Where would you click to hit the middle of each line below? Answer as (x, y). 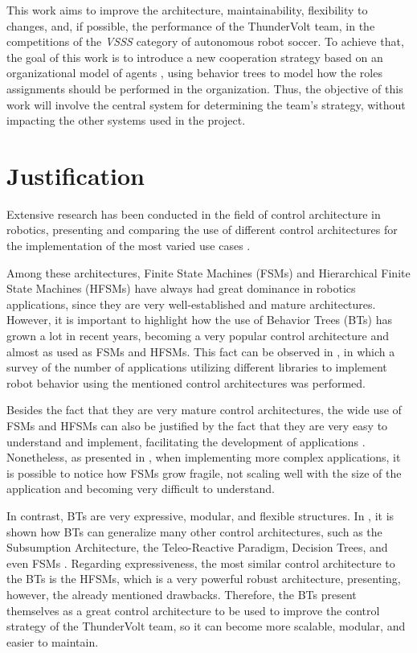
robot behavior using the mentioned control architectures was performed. (186, 382)
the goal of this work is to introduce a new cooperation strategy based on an (195, 57)
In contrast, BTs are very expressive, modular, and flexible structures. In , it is (200, 515)
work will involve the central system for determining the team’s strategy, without (206, 104)
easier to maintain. (53, 641)
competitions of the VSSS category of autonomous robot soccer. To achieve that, (205, 41)
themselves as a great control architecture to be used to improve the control (193, 610)
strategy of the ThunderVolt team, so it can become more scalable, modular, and (206, 626)
